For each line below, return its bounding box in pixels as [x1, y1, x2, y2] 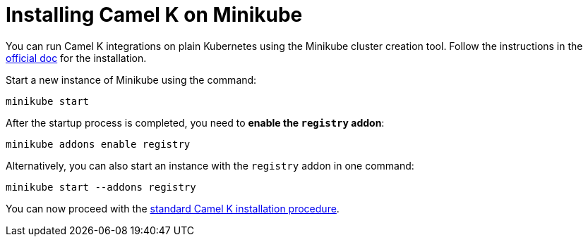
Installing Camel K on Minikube [6, 3, 303, 27]
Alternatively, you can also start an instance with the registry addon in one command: [6, 159, 414, 172]
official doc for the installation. [6, 51, 147, 64]
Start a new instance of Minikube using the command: [6, 73, 257, 86]
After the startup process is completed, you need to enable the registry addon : [6, 116, 385, 129]
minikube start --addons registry [6, 181, 196, 193]
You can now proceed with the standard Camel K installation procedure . [6, 202, 340, 215]
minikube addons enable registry [6, 138, 191, 150]
